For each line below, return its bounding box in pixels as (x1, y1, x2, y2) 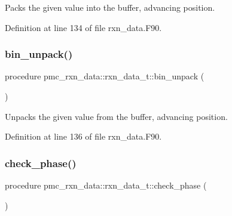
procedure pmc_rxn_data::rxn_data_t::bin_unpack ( (5, 70, 204, 82)
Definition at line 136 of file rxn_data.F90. (5, 130, 162, 143)
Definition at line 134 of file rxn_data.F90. (5, 21, 162, 33)
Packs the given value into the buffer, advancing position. (5, 1, 215, 13)
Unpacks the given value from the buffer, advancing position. (5, 110, 228, 122)
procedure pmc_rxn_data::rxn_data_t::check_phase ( (5, 179, 207, 191)
